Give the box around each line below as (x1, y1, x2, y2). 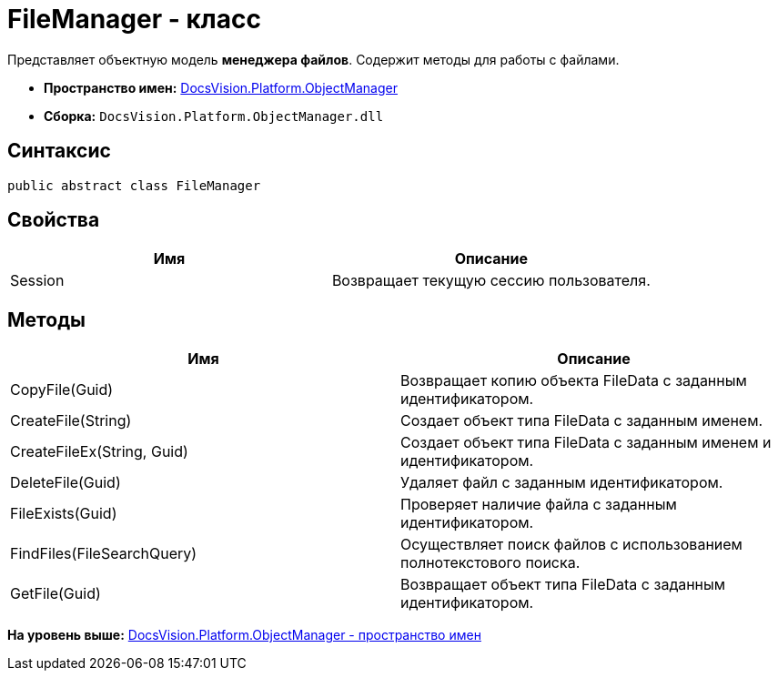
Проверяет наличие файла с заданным (400, 495, 677, 514)
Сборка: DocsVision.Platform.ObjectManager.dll (44, 107, 384, 124)
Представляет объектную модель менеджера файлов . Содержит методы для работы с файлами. (7, 51, 620, 67)
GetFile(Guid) (10, 584, 101, 603)
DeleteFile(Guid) (10, 473, 121, 492)
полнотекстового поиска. (400, 553, 581, 572)
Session (10, 271, 65, 290)
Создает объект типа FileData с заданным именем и (400, 433, 772, 452)
